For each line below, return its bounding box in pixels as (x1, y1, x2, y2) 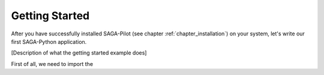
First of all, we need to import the (11, 60, 93, 67)
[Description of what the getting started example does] (11, 49, 147, 56)
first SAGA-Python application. (11, 38, 87, 45)
